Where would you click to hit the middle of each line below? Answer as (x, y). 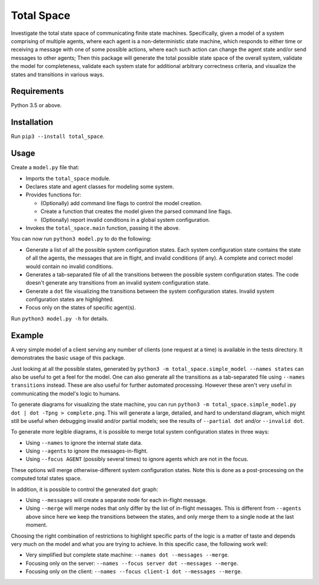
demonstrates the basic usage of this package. (68, 358)
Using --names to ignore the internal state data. (84, 442)
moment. (36, 525)
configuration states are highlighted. (70, 299)
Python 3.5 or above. (36, 105)
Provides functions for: (53, 195)
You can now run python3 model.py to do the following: (81, 239)
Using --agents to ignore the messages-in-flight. (87, 451)
